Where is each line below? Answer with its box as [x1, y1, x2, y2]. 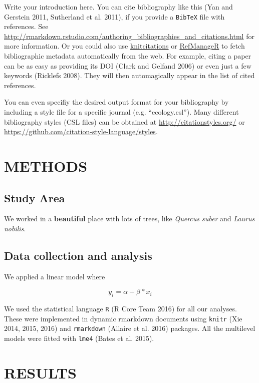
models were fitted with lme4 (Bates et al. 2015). [4, 333, 154, 343]
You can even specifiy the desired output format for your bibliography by [4, 97, 229, 107]
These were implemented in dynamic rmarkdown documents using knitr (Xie [4, 313, 242, 323]
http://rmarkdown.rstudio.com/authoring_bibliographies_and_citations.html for [4, 31, 254, 41]
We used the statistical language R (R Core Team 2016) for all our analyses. [4, 303, 237, 314]
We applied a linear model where [4, 271, 105, 281]
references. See [4, 21, 49, 32]
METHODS [4, 155, 88, 176]
